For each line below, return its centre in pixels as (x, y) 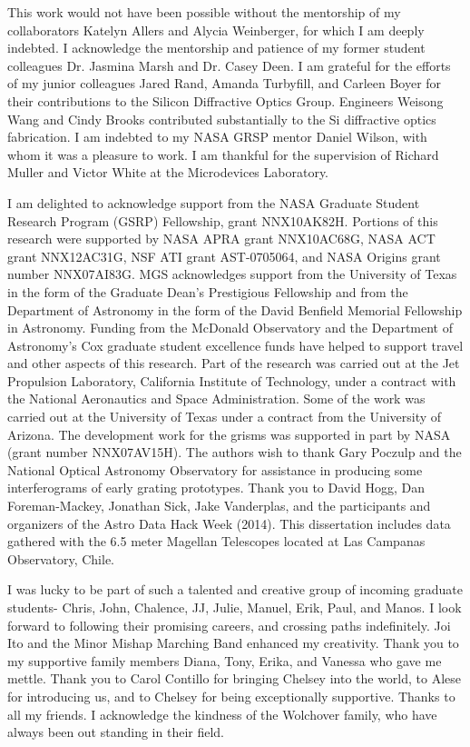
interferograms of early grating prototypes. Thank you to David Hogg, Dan (216, 488)
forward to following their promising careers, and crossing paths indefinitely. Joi (229, 625)
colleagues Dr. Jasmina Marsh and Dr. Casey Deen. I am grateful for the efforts (229, 65)
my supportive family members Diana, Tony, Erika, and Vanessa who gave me (225, 660)
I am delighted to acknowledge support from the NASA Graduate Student (214, 202)
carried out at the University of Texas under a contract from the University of (225, 417)
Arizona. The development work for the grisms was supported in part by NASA (229, 434)
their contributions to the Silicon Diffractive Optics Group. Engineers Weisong (225, 100)
